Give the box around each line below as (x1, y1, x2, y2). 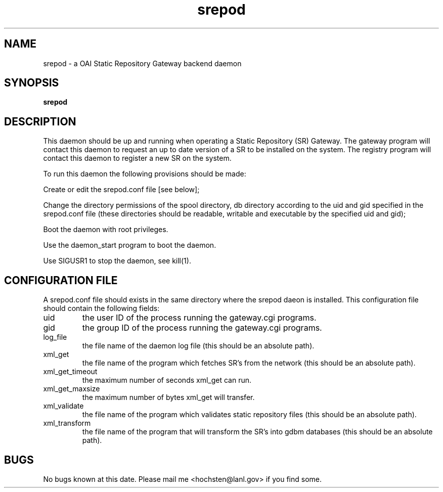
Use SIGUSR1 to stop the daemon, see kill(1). (43, 256, 191, 265)
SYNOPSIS (4, 76, 59, 90)
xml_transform (43, 419, 91, 428)
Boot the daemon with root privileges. (43, 225, 168, 234)
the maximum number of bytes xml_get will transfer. (82, 393, 255, 402)
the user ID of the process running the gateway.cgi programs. (82, 312, 317, 323)
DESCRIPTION (4, 115, 76, 128)
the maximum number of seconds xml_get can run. (82, 376, 252, 385)
